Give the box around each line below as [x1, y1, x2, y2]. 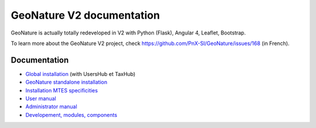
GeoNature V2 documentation [11, 9, 160, 22]
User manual [25, 95, 57, 102]
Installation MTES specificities [25, 87, 98, 94]
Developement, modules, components [25, 111, 118, 118]
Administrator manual [25, 103, 77, 110]
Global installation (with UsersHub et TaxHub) [25, 70, 136, 77]
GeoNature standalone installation [25, 79, 108, 86]
